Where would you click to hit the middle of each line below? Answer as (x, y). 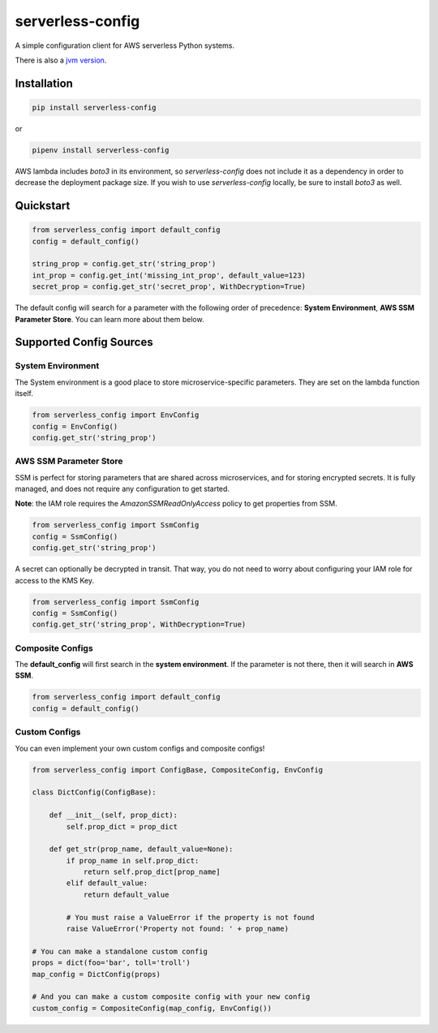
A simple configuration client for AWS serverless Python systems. (125, 45)
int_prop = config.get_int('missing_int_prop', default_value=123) (169, 275)
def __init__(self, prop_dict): (114, 815)
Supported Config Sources (84, 342)
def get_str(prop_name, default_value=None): (141, 849)
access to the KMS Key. (55, 580)
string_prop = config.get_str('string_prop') (124, 264)
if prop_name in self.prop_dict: (133, 861)
